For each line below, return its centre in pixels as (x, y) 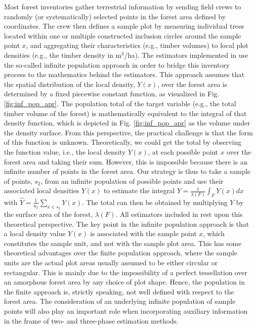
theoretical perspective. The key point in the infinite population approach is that (127, 224)
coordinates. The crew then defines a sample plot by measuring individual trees (124, 26)
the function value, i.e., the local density (65, 151)
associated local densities (42, 190)
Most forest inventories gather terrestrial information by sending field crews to (123, 6)
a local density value (35, 233)
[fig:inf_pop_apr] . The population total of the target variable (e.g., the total (120, 103)
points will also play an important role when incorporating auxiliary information (126, 310)
